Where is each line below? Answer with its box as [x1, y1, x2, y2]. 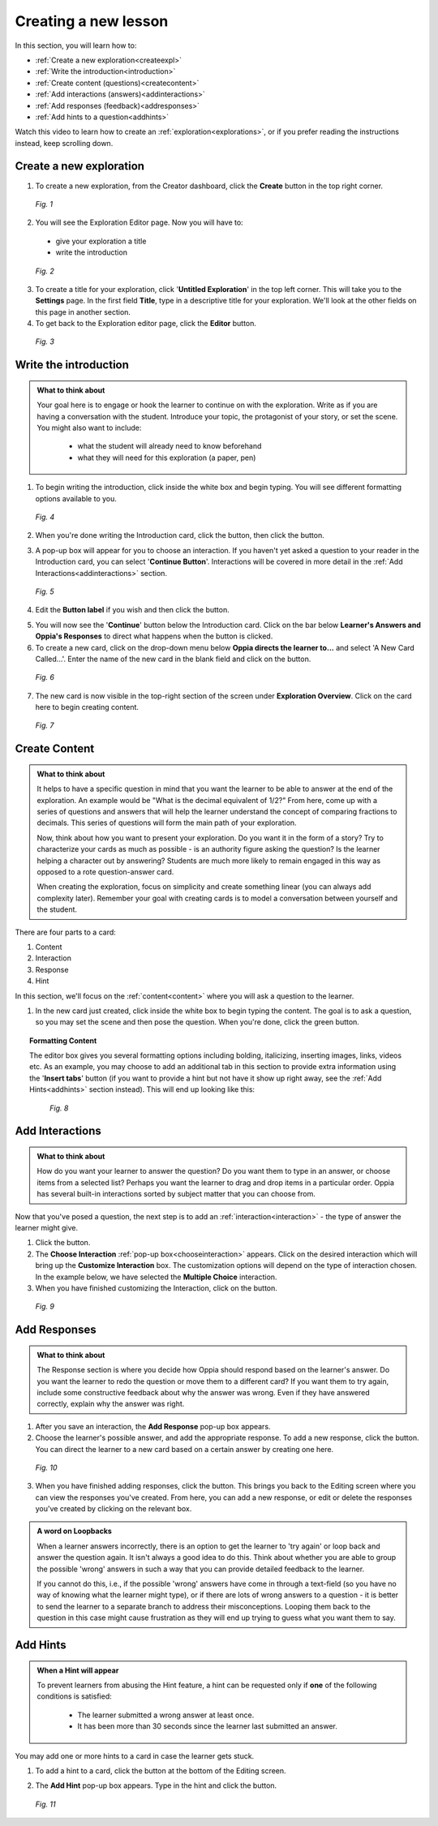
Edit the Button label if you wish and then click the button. [35, 605, 230, 615]
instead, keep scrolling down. [15, 138, 114, 148]
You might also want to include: [36, 423, 142, 433]
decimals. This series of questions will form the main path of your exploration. [36, 818, 297, 827]
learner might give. [15, 1223, 79, 1233]
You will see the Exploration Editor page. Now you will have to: [35, 217, 243, 227]
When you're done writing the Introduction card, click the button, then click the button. [35, 531, 324, 540]
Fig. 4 [35, 512, 55, 522]
